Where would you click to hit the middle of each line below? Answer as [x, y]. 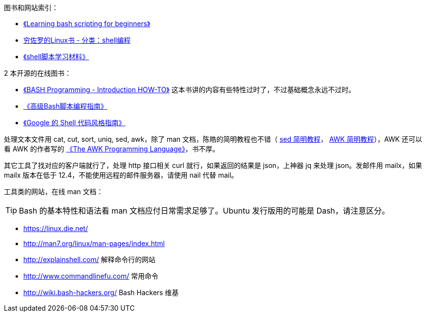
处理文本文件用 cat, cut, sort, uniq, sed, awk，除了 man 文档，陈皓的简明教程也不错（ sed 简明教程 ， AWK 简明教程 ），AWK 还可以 [213, 139]
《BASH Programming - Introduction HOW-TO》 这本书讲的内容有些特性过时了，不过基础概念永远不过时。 [189, 90]
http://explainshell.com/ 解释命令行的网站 [89, 259]
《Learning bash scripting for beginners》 [87, 24]
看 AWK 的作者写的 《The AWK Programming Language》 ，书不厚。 [112, 149]
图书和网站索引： [31, 8]
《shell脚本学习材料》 [56, 57]
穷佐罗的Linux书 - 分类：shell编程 [77, 40]
